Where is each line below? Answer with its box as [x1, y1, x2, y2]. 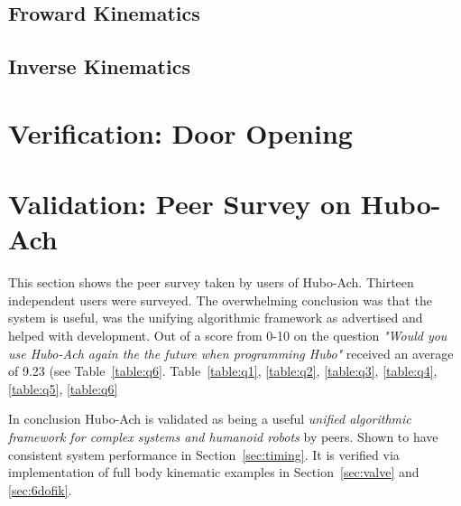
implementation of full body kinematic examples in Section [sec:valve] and [8, 463, 420, 482]
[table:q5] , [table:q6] [8, 379, 118, 398]
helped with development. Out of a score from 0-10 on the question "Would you [8, 326, 447, 345]
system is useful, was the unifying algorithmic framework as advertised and [8, 308, 423, 327]
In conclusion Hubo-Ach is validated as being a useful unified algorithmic [8, 409, 411, 428]
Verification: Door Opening [8, 114, 353, 151]
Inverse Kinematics [8, 52, 190, 80]
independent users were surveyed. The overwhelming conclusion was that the [8, 290, 432, 309]
